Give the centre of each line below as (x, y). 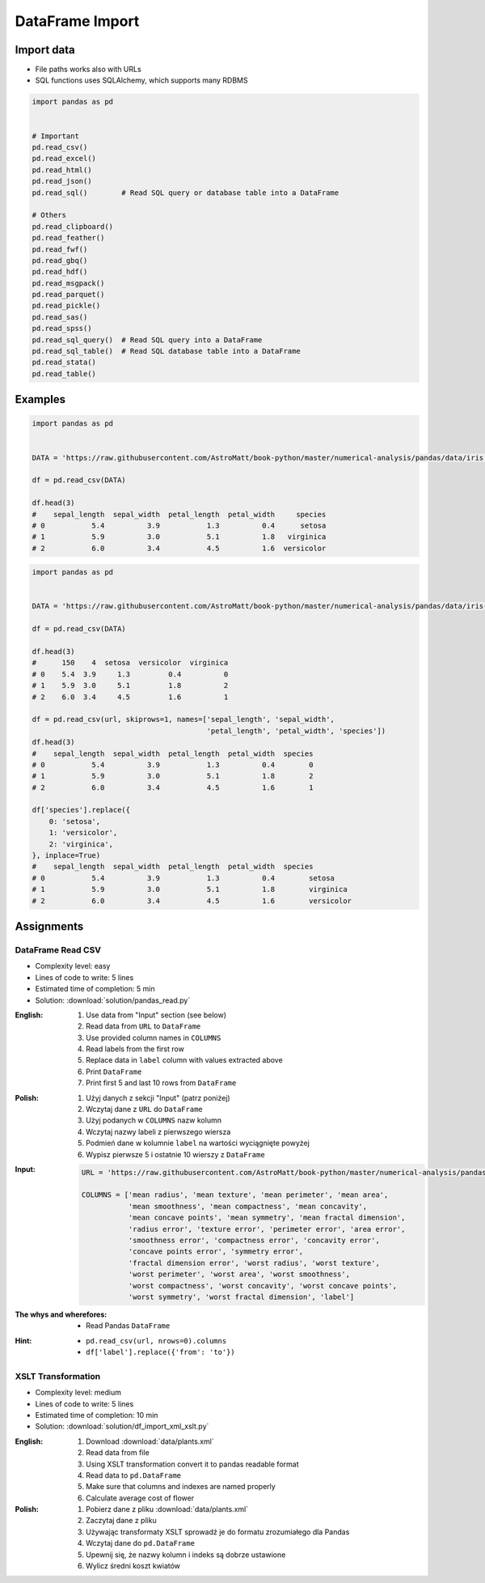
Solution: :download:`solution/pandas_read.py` (113, 1000)
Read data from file (118, 1453)
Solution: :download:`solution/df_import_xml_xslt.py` (122, 1426)
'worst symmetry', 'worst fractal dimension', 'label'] (241, 1297)
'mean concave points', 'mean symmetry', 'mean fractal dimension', (267, 1218)
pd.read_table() (64, 373)
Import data (45, 50)
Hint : (23, 1340)
